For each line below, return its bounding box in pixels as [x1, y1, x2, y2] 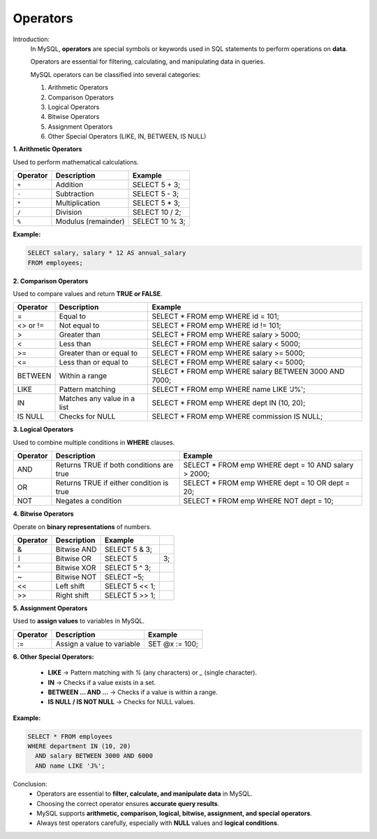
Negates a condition [55, 496, 122, 506]
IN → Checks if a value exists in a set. [47, 678, 156, 686]
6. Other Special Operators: [13, 652, 94, 661]
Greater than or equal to [59, 348, 138, 358]
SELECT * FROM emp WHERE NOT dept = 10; [183, 496, 334, 506]
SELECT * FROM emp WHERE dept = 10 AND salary [183, 460, 354, 470]
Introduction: [13, 35, 50, 43]
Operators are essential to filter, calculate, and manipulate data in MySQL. [36, 789, 253, 798]
